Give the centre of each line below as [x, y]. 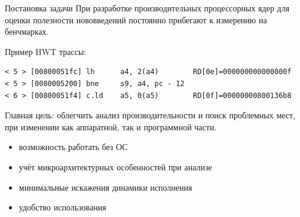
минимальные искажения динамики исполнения [105, 187]
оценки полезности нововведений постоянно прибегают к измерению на [136, 19]
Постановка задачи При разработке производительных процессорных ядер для [147, 8]
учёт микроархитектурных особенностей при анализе [115, 166]
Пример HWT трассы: [46, 51]
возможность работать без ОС [73, 147]
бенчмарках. [27, 31]
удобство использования [62, 207]
